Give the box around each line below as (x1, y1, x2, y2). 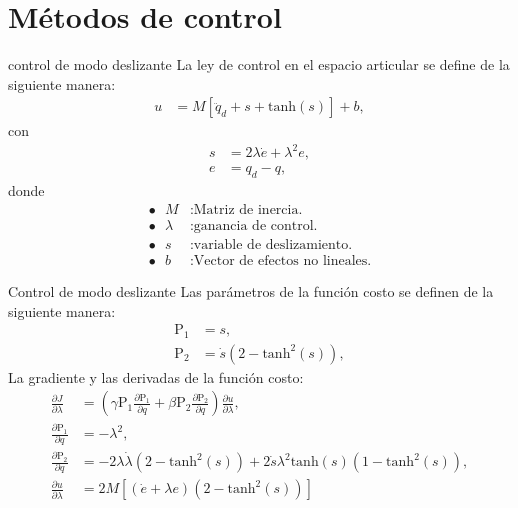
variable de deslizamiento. (193, 237, 353, 252)
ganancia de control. (193, 218, 318, 233)
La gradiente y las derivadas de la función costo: (8, 366, 304, 387)
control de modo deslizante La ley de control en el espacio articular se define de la (8, 54, 510, 75)
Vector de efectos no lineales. (193, 254, 372, 268)
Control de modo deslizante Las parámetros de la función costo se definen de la (8, 281, 494, 302)
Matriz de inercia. (193, 202, 303, 217)
